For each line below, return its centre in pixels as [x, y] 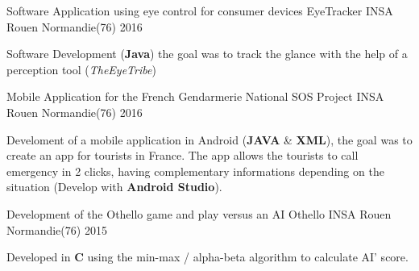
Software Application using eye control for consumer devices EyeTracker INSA [200, 10]
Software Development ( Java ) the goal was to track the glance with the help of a [207, 54]
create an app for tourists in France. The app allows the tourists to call [183, 155]
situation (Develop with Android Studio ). [114, 187]
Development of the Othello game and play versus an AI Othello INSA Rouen [199, 213]
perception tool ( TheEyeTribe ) [81, 69]
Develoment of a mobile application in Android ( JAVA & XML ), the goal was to [209, 139]
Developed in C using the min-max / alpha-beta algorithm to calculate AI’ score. [207, 257]
